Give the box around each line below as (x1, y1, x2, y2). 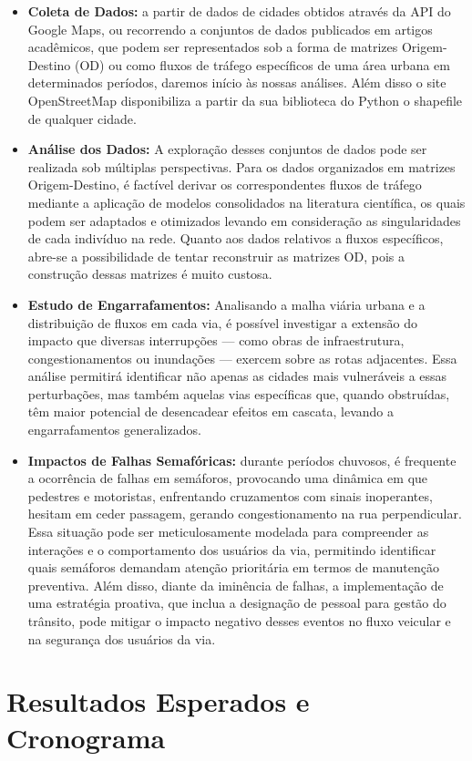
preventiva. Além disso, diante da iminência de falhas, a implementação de (27, 575, 444, 594)
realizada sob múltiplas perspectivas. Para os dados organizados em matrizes (27, 157, 456, 176)
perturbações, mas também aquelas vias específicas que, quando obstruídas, (27, 384, 450, 403)
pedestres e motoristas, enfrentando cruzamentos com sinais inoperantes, (27, 486, 433, 505)
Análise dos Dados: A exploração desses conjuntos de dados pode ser (27, 139, 427, 159)
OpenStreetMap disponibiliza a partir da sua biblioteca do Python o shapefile (27, 90, 463, 109)
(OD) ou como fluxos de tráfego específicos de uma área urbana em (75, 55, 450, 74)
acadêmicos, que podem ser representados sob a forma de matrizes (27, 37, 398, 57)
